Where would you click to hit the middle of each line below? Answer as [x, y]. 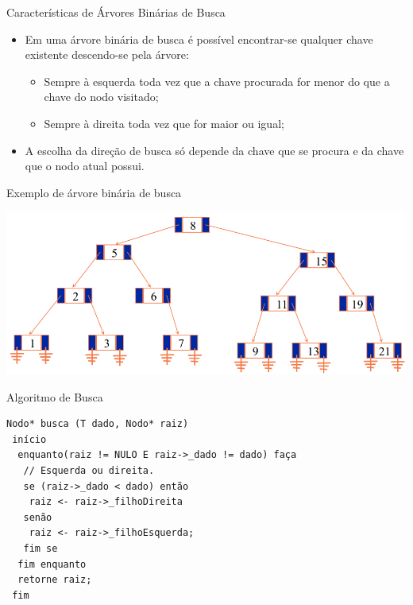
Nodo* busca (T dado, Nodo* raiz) [98, 424]
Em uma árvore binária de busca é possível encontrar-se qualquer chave [199, 39]
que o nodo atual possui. [85, 166]
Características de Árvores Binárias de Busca [116, 12]
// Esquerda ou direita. [89, 470]
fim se [41, 548]
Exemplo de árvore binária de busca [94, 192]
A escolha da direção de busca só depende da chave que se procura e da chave [214, 150]
